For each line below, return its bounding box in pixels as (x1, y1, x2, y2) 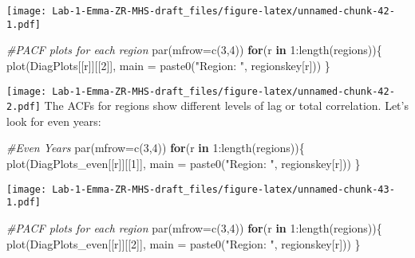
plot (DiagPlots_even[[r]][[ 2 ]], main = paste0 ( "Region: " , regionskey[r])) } (6, 235, 361, 252)
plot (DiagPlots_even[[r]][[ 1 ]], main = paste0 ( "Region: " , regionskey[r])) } (6, 155, 361, 171)
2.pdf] (6, 101, 41, 113)
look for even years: (6, 112, 101, 129)
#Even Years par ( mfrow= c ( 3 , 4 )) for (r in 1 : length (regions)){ (6, 139, 305, 156)
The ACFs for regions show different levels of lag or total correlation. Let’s (44, 97, 409, 114)
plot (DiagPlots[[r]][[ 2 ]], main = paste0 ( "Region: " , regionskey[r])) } (6, 57, 330, 73)
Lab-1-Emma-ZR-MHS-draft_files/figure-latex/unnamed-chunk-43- (52, 183, 395, 195)
